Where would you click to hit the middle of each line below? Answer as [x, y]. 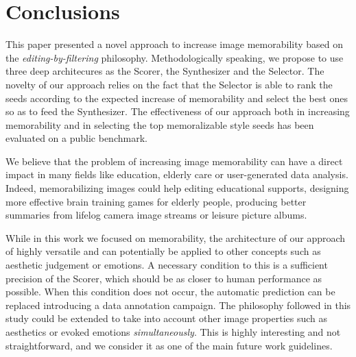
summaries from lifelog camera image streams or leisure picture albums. [156, 215]
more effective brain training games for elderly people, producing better [156, 201]
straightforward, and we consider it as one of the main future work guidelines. [169, 345]
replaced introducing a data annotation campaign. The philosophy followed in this [178, 305]
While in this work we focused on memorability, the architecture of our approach [176, 237]
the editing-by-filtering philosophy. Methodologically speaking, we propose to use [175, 57]
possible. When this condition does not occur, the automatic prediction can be [170, 292]
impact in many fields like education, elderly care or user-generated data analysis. [177, 174]
